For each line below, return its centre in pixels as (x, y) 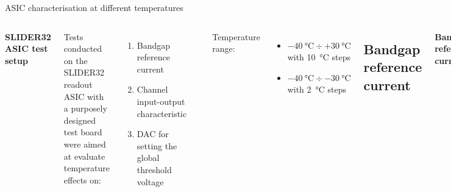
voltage (150, 181)
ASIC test (27, 48)
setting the (157, 145)
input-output (161, 101)
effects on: (82, 180)
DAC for (153, 134)
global (148, 158)
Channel (152, 89)
